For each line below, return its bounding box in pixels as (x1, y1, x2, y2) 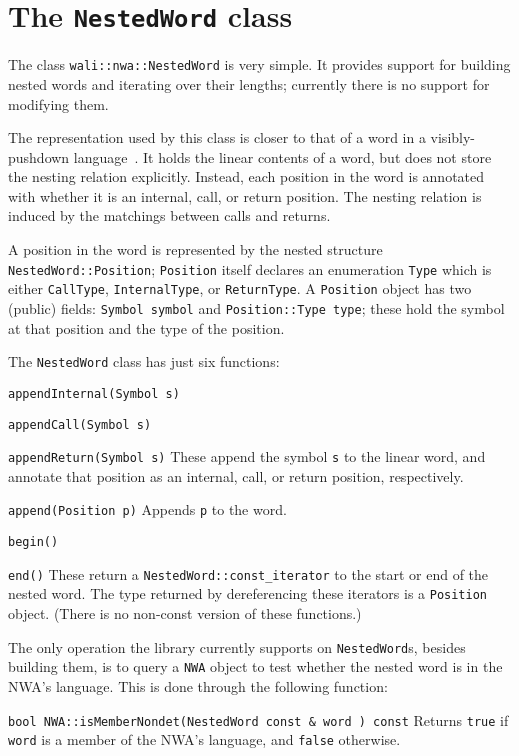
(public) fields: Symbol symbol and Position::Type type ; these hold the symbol (8, 297, 505, 318)
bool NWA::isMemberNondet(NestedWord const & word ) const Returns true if (8, 709, 509, 730)
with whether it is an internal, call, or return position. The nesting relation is (8, 185, 482, 206)
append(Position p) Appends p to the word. (8, 499, 287, 520)
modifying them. (8, 93, 109, 114)
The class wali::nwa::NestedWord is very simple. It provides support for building (8, 54, 511, 75)
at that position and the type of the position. (8, 317, 285, 338)
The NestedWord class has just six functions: (8, 351, 280, 372)
